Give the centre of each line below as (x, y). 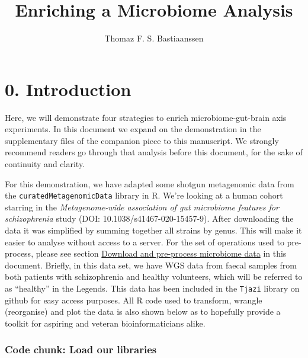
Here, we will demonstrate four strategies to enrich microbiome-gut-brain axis (146, 117)
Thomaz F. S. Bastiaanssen (154, 38)
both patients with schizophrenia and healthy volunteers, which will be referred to (154, 277)
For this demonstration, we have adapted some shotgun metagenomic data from (150, 183)
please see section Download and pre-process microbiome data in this (161, 253)
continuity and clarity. (45, 164)
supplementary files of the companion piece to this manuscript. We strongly (142, 140)
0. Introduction (68, 89)
